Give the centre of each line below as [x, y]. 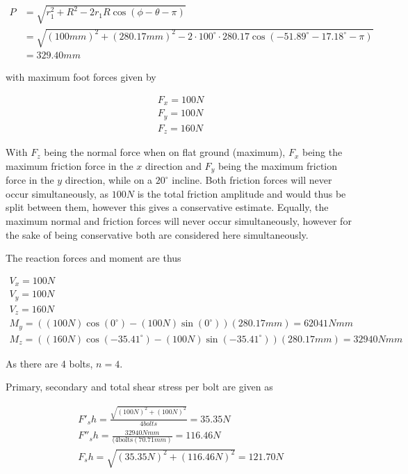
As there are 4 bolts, [49, 363]
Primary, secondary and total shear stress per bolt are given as [139, 387]
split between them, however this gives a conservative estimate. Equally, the [167, 207]
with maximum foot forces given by [81, 77]
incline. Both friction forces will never [252, 180]
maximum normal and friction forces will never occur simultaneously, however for [179, 221]
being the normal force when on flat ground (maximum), [165, 152]
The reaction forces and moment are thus [93, 258]
